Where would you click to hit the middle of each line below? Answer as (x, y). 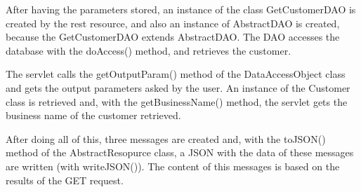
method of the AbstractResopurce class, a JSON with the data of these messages (180, 152)
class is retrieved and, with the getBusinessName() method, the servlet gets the (177, 101)
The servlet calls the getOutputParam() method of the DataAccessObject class (176, 74)
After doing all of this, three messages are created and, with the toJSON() (166, 138)
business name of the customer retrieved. (93, 115)
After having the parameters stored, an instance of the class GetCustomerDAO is (181, 9)
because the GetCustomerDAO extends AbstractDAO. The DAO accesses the (173, 37)
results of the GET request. (65, 180)
